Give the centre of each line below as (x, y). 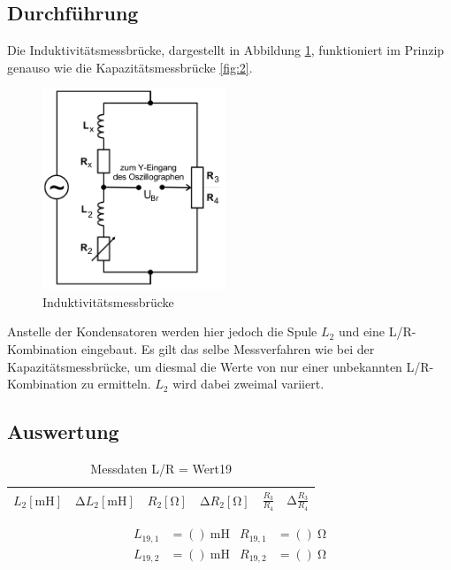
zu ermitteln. (116, 384)
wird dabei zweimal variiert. (248, 384)
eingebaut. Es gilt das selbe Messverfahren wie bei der (228, 348)
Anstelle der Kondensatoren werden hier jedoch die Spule (162, 331)
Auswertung (63, 431)
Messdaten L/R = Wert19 (161, 468)
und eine (362, 331)
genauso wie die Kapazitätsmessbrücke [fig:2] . (130, 67)
